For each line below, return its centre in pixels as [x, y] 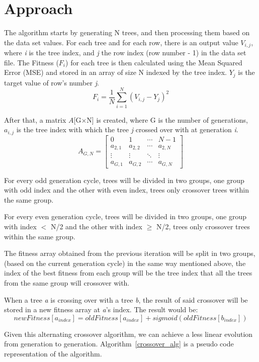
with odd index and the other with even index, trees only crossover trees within [127, 190]
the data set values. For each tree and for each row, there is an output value [121, 42]
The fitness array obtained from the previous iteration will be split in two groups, [130, 253]
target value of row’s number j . [52, 82]
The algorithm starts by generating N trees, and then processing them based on [127, 32]
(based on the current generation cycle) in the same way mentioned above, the [125, 263]
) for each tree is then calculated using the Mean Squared [154, 62]
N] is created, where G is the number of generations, [167, 119]
